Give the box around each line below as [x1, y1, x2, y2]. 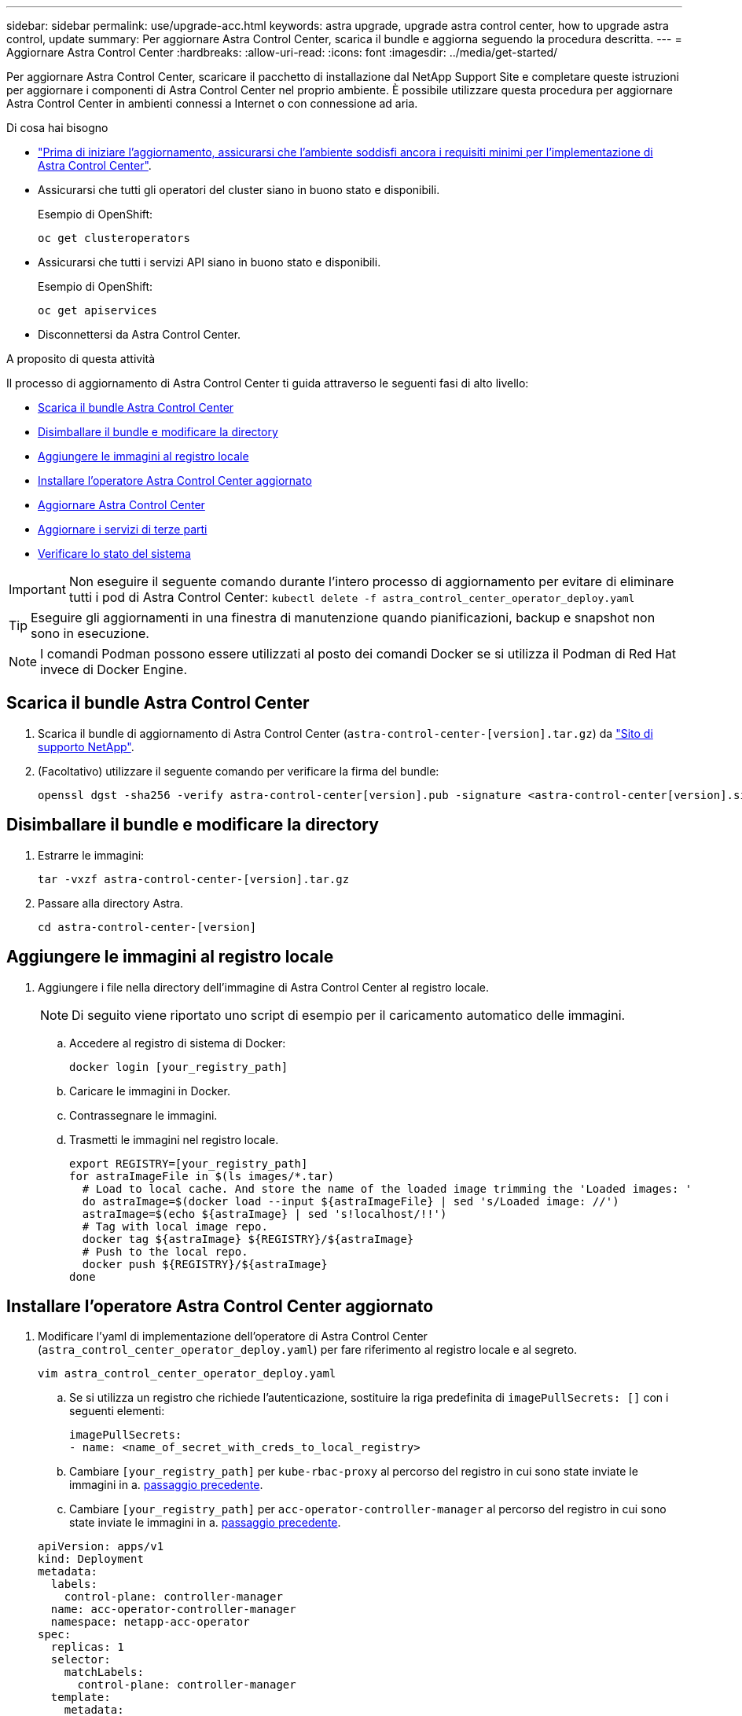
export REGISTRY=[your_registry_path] [69, 1157, 308, 1170]
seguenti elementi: [69, 1404, 165, 1418]
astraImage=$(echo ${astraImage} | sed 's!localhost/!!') [82, 1207, 447, 1220]
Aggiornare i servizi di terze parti [38, 522, 208, 536]
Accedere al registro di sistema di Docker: [69, 1036, 286, 1050]
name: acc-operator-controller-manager [50, 1603, 296, 1616]
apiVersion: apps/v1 [38, 1540, 164, 1553]
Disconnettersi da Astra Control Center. [38, 328, 241, 341]
